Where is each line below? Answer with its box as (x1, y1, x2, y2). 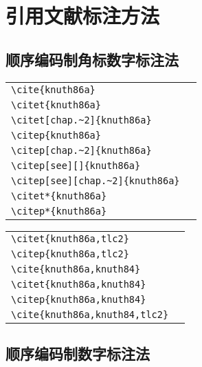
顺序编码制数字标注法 (5, 342, 150, 364)
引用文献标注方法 (5, 1, 160, 30)
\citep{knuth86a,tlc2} (11, 248, 129, 259)
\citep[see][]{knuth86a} (11, 159, 141, 171)
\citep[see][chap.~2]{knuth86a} (11, 175, 180, 186)
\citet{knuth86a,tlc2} (11, 232, 129, 244)
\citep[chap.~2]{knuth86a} (11, 144, 152, 156)
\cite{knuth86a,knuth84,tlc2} (11, 308, 169, 320)
